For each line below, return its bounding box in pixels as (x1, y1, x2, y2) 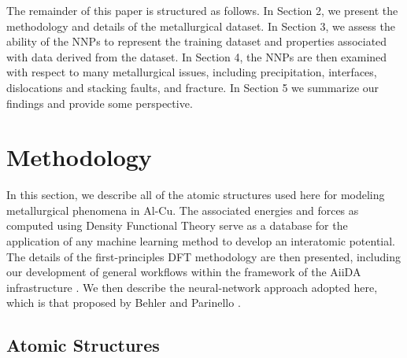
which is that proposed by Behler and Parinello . (6, 294, 241, 311)
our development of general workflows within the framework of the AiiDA (6, 264, 361, 280)
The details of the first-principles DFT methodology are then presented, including (6, 248, 401, 264)
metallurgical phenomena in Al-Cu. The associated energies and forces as (6, 201, 359, 218)
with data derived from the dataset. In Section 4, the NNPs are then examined (6, 48, 387, 65)
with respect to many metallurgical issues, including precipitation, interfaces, (6, 64, 377, 80)
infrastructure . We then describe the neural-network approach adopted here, (6, 279, 378, 295)
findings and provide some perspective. (6, 94, 193, 111)
